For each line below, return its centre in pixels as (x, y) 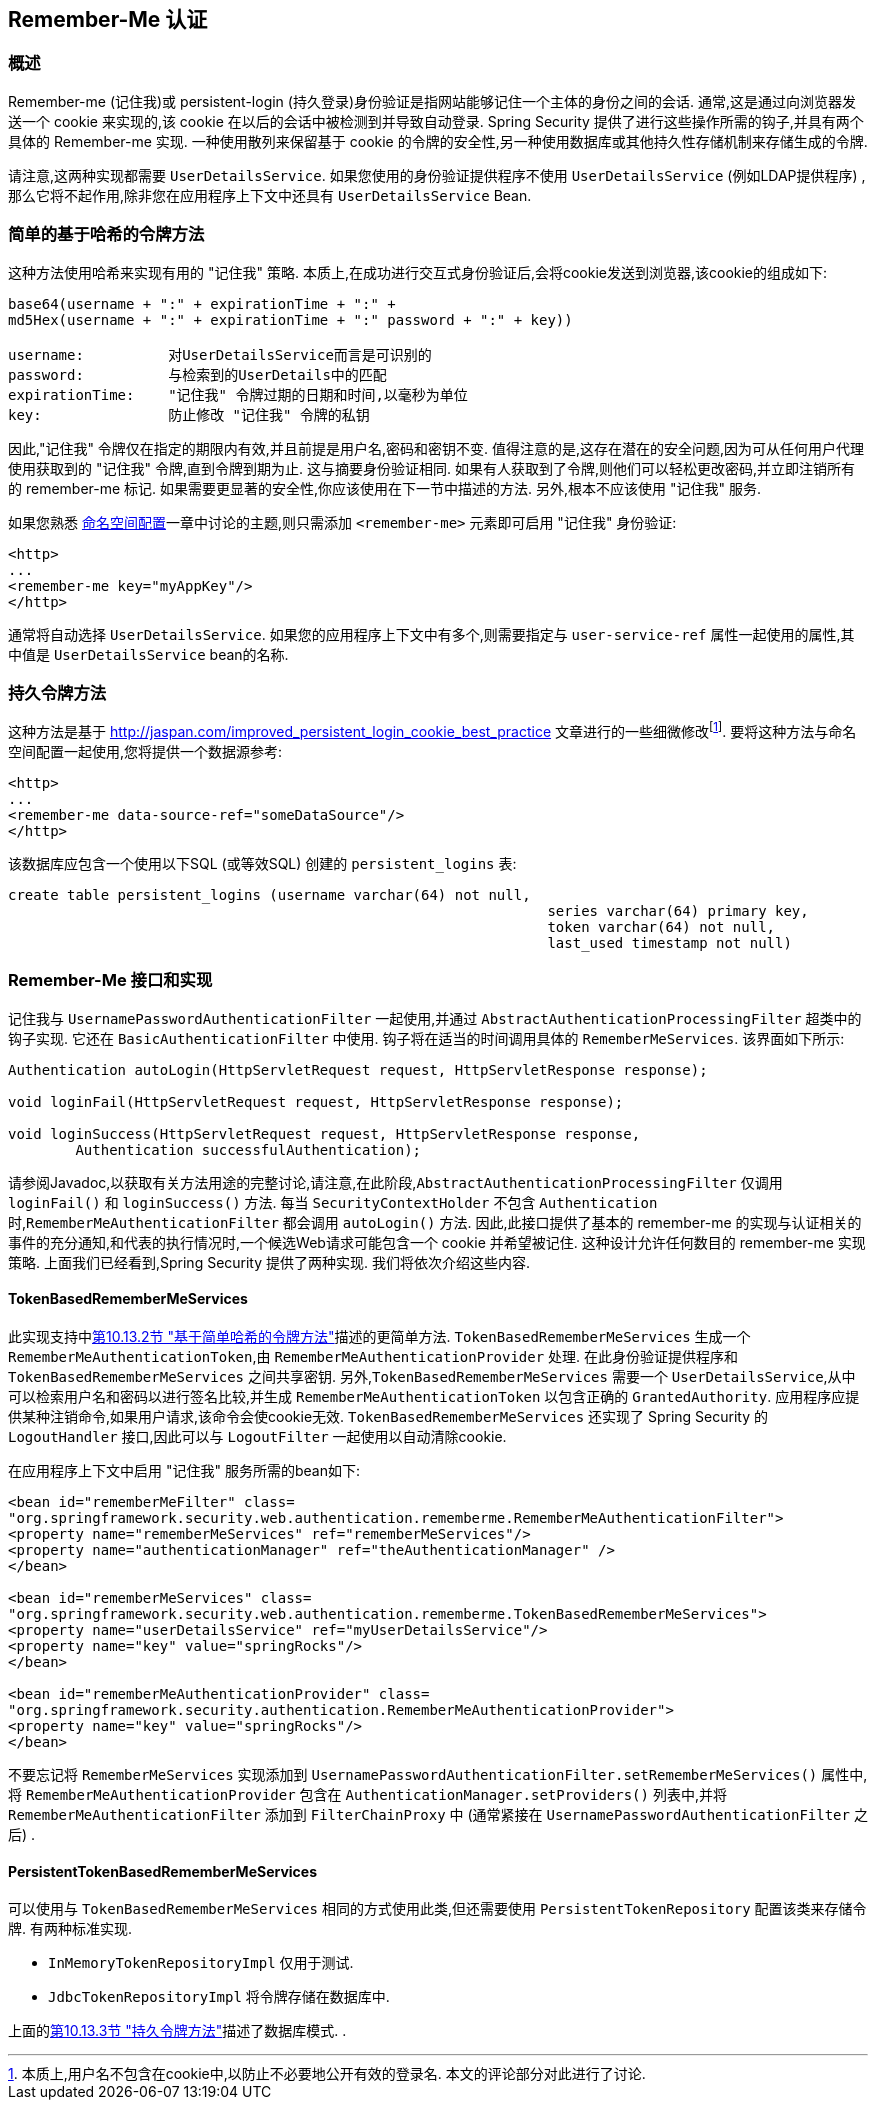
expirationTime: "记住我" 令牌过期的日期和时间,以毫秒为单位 (238, 394)
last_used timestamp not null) (669, 942)
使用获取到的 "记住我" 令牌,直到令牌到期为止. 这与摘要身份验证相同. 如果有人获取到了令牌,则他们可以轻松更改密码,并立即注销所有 (431, 468)
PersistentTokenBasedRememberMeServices (163, 1871)
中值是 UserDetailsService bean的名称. (148, 654)
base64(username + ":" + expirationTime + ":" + (202, 303)
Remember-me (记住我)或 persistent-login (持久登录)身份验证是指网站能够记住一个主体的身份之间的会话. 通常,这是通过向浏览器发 (432, 101)
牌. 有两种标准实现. (70, 1929)
